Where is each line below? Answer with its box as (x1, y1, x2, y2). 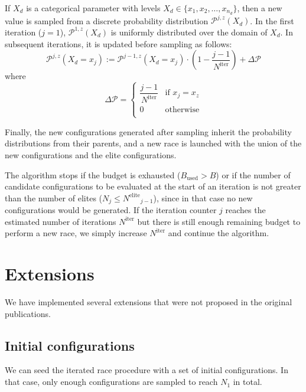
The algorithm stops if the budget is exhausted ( (5, 168, 181, 181)
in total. (233, 375, 262, 388)
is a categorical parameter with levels (26, 2, 161, 14)
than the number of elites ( (5, 191, 103, 204)
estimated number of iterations (5, 215, 116, 227)
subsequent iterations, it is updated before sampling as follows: (5, 37, 232, 50)
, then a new (237, 2, 282, 14)
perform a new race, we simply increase (5, 227, 147, 239)
